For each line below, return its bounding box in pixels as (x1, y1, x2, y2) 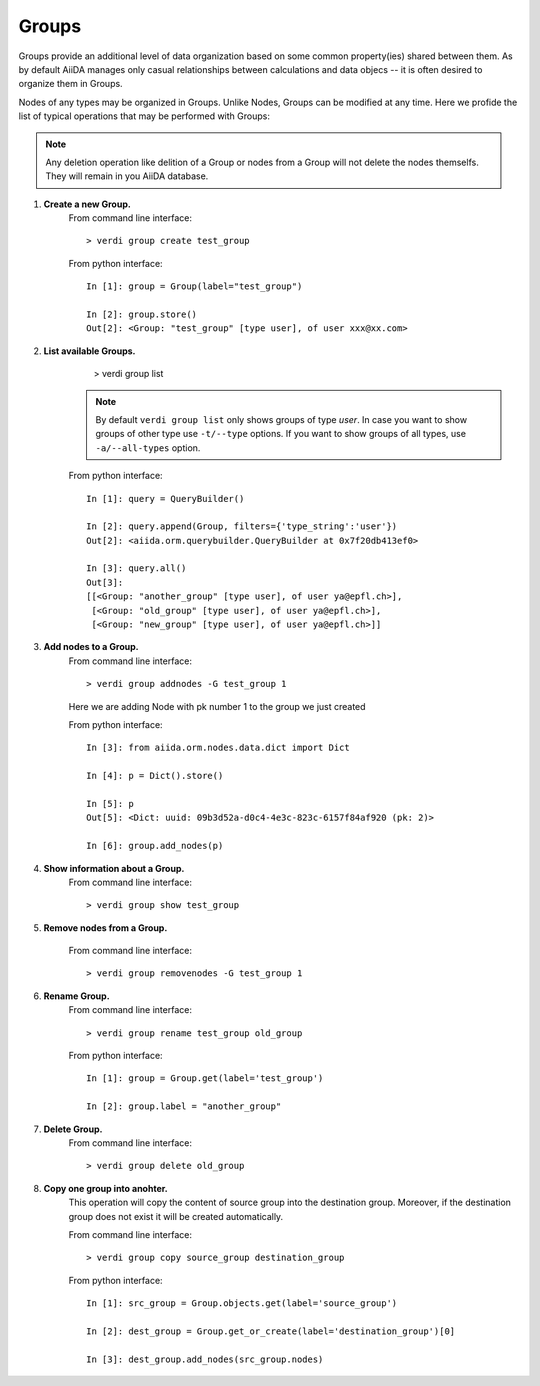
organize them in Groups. (18, 78, 124, 90)
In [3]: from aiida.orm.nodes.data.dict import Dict (86, 742, 350, 754)
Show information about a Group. (43, 862, 185, 874)
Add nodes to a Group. (43, 641, 139, 653)
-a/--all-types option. (95, 441, 201, 454)
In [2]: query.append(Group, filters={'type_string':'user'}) (86, 521, 398, 532)
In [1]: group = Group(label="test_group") (86, 281, 303, 292)
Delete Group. (43, 1123, 103, 1135)
